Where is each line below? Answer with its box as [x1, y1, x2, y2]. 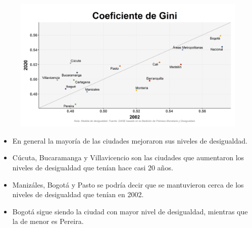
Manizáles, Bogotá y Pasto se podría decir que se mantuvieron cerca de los [12, 179, 244, 190]
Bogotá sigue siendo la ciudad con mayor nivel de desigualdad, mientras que [12, 206, 248, 216]
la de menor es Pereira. [12, 216, 84, 226]
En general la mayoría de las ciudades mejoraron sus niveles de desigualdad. [12, 135, 247, 146]
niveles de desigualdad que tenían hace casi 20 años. [12, 162, 173, 172]
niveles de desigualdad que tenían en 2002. [12, 189, 144, 200]
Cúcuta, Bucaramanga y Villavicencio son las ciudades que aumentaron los [12, 152, 244, 163]
